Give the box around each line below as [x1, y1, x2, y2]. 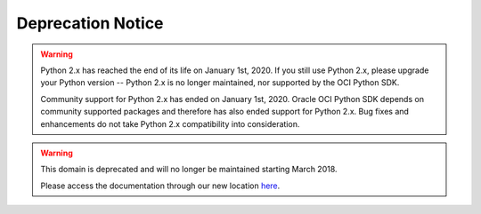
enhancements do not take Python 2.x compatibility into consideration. [40, 118, 300, 129]
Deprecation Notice [16, 13, 164, 33]
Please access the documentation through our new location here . [40, 180, 281, 191]
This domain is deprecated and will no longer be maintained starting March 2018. [40, 164, 338, 175]
